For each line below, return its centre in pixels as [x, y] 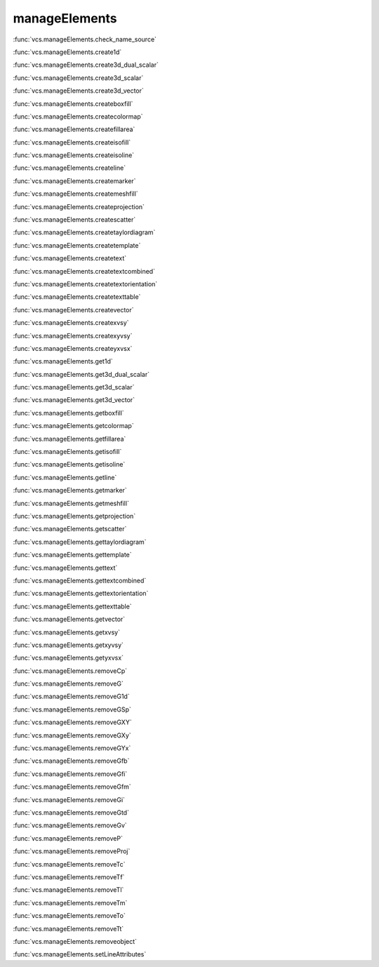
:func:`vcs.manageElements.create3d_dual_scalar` [86, 65]
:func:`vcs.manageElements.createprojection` [79, 206]
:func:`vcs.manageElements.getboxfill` [68, 413]
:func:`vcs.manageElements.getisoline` [69, 465]
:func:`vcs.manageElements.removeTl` [68, 890]
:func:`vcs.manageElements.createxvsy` [71, 323]
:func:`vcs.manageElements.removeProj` [72, 851]
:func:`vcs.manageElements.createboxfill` [73, 104]
